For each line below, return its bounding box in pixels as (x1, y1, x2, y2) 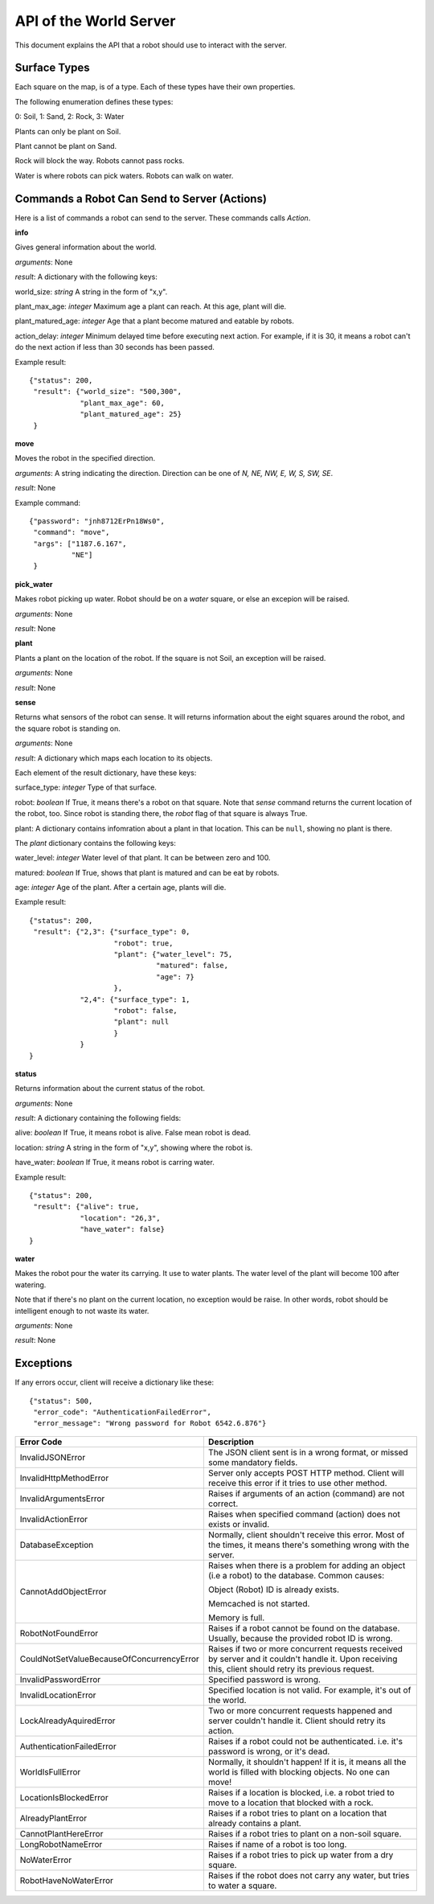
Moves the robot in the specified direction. (14, 453, 156, 463)
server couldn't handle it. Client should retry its (207, 1715, 386, 1726)
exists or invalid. (207, 1518, 270, 1529)
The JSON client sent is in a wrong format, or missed (207, 1446, 409, 1458)
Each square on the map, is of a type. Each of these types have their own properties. (14, 82, 296, 92)
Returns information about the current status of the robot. (14, 1084, 205, 1094)
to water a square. (207, 1880, 277, 1891)
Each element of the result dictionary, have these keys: (14, 768, 197, 778)
